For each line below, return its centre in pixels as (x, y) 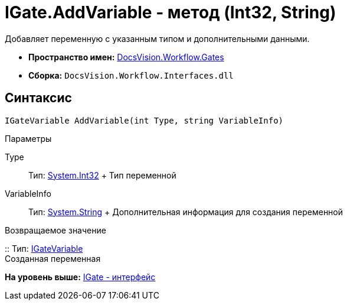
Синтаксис (38, 98)
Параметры (28, 138)
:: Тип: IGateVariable (44, 248)
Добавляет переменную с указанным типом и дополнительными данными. (157, 38)
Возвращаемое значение (55, 230)
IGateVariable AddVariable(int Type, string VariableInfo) (144, 120)
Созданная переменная (53, 258)
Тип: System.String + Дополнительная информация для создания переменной (186, 212)
